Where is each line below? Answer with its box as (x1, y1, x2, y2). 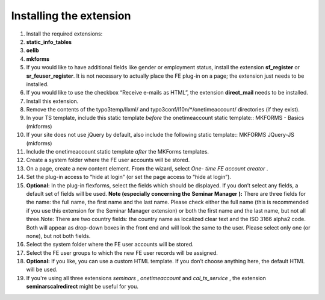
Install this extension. (26, 97, 79, 105)
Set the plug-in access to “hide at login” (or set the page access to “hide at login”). (26, 173, 232, 181)
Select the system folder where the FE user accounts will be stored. (26, 241, 194, 248)
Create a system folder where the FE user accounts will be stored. (26, 157, 190, 164)
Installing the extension (11, 9, 131, 22)
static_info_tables (26, 38, 72, 45)
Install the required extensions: (26, 30, 103, 37)
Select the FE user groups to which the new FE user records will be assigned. (26, 249, 218, 256)
